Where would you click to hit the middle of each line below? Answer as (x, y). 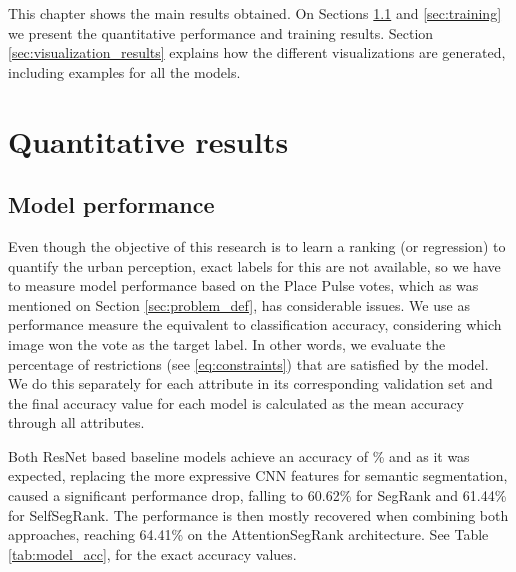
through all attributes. (76, 422)
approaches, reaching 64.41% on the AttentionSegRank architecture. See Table (248, 534)
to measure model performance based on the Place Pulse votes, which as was (243, 285)
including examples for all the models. (124, 71)
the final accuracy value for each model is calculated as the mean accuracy (236, 402)
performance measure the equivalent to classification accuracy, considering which (255, 324)
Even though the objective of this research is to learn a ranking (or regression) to (257, 245)
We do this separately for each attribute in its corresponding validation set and (250, 383)
